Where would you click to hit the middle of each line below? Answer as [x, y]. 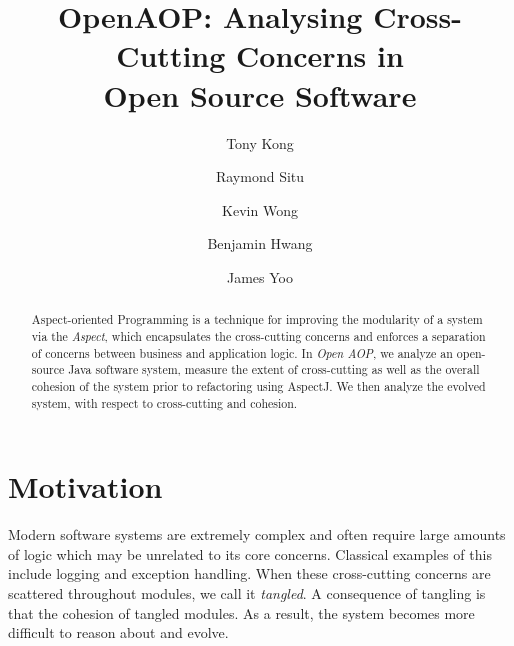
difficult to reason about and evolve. [118, 632]
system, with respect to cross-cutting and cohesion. [164, 402]
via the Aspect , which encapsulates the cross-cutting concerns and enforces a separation [258, 335]
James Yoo [260, 276]
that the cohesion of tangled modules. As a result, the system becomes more [241, 612]
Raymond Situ [260, 176]
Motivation [85, 486]
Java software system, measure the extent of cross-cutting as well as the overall [274, 369]
